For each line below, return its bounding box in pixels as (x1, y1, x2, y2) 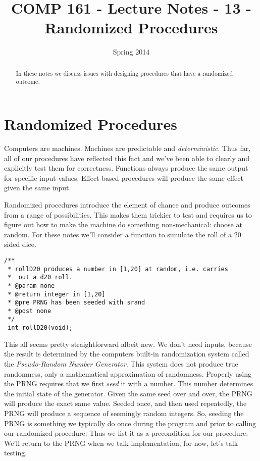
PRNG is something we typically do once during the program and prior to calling (4, 418, 256, 428)
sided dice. (4, 239, 36, 249)
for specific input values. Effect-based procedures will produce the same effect (4, 172, 243, 183)
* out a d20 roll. (8, 274, 73, 281)
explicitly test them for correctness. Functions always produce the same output (4, 163, 248, 173)
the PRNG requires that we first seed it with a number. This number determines (4, 378, 253, 389)
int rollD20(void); (8, 324, 73, 332)
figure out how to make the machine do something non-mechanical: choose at (4, 219, 242, 230)
